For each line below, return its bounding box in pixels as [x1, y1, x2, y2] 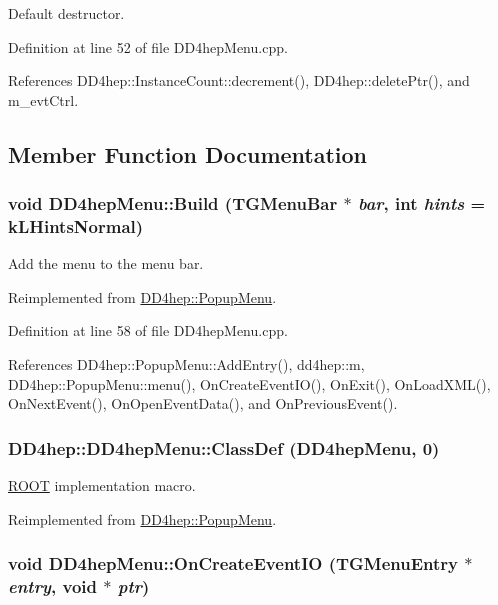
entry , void [8, 574, 98, 599]
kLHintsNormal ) [8, 214, 144, 238]
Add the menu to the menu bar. [8, 253, 204, 274]
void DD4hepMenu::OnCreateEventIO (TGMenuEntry [8, 551, 459, 576]
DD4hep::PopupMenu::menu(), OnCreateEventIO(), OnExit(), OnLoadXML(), [8, 373, 491, 394]
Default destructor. [8, 3, 125, 23]
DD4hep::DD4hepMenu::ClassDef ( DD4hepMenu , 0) [8, 435, 440, 460]
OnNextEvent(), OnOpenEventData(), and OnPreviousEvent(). [8, 393, 398, 414]
